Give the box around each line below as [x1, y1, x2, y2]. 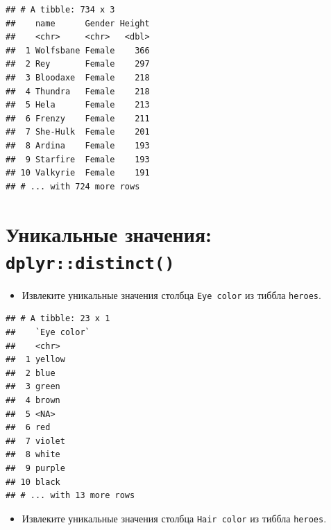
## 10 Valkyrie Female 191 [6, 168, 150, 178]
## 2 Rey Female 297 [6, 59, 150, 69]
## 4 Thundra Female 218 [6, 86, 150, 96]
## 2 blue [6, 368, 56, 378]
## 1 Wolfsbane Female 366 [6, 45, 150, 55]
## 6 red [6, 422, 51, 433]
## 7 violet [6, 436, 65, 446]
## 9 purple [6, 463, 65, 473]
